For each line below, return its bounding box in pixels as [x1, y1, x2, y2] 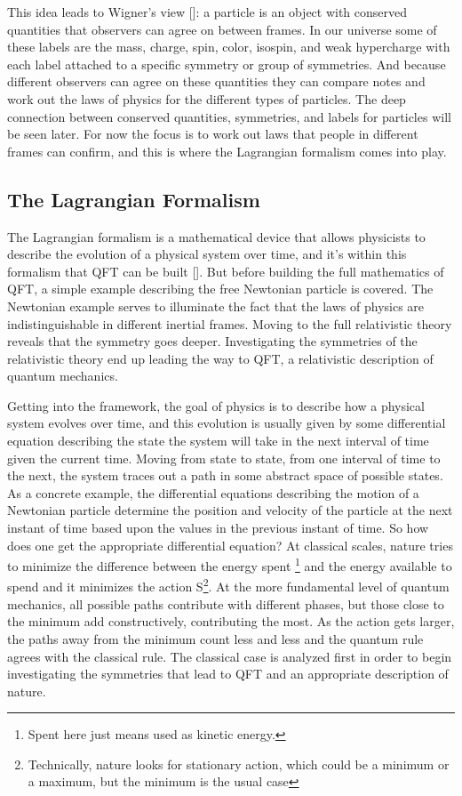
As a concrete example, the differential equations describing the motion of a [7, 483, 419, 502]
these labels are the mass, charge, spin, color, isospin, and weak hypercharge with [7, 37, 450, 56]
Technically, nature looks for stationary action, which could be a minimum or [28, 754, 450, 773]
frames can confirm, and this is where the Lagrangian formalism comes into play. [7, 141, 447, 160]
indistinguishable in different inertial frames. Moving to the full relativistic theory [7, 314, 452, 333]
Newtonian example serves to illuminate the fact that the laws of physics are [7, 296, 425, 315]
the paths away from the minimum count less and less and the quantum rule [7, 629, 424, 647]
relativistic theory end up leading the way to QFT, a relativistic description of [7, 349, 434, 367]
